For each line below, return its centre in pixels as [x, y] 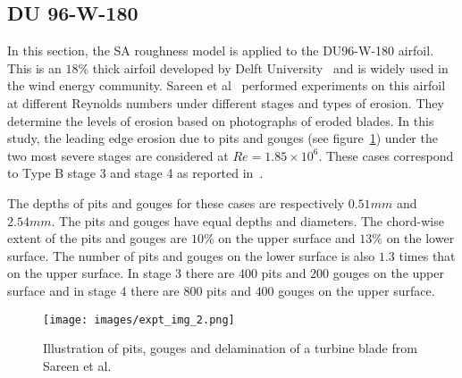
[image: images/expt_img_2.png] [139, 319]
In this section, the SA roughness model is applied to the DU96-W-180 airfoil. [221, 50]
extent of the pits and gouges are [97, 238]
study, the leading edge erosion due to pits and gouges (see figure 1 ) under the [223, 138]
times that [427, 255]
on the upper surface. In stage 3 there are [121, 273]
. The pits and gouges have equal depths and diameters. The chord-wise [248, 220]
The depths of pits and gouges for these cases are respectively [176, 202]
